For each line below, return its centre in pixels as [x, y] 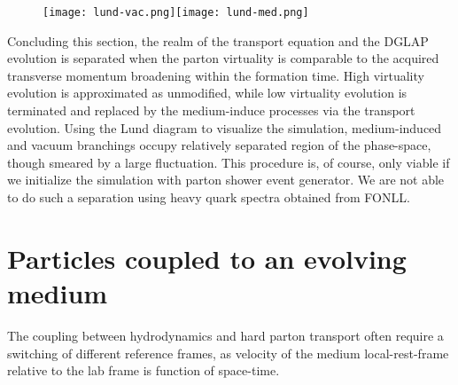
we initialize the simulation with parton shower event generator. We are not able [226, 180]
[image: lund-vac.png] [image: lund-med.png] [176, 12]
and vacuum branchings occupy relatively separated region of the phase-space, [219, 145]
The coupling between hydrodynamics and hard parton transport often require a [225, 335]
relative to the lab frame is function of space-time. [144, 370]
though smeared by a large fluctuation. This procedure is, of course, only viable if [229, 162]
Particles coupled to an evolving [207, 258]
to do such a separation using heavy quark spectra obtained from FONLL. [209, 197]
